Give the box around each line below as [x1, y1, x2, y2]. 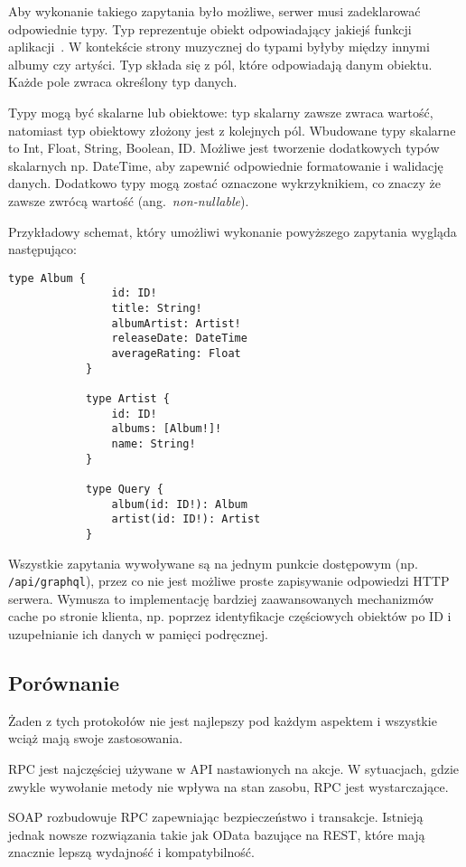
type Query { [85, 482, 163, 495]
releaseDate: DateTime [111, 332, 247, 345]
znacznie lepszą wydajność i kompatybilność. [8, 843, 255, 862]
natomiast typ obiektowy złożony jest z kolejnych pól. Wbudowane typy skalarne [8, 120, 456, 139]
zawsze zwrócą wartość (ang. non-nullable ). [8, 191, 249, 210]
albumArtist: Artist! [111, 316, 241, 330]
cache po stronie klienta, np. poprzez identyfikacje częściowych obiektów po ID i [8, 607, 452, 626]
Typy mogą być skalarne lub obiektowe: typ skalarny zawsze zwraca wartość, [8, 102, 433, 121]
